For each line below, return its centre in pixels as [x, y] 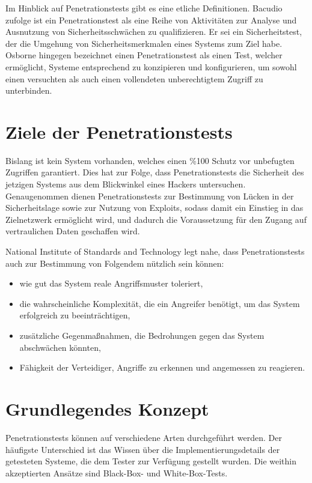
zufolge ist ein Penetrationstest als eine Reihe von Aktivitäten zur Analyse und [151, 20]
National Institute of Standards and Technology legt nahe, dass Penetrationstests [155, 251]
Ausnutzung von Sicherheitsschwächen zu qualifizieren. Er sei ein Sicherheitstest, [154, 32]
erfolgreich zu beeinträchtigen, [75, 315]
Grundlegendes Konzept [107, 408]
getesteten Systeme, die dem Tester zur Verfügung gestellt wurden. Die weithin [151, 461]
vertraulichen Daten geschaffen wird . [73, 231]
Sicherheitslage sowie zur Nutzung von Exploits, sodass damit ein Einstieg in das [154, 208]
